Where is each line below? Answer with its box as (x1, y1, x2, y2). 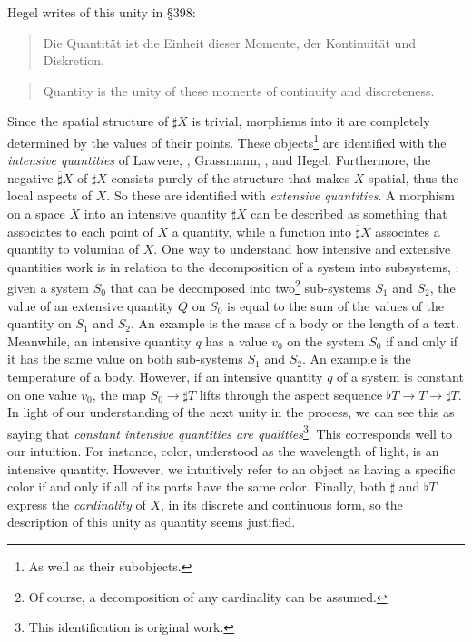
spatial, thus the (369, 168, 459, 187)
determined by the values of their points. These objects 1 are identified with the (7, 130, 447, 151)
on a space (7, 204, 65, 222)
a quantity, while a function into (172, 221, 351, 240)
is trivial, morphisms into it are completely (192, 112, 430, 131)
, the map (92, 384, 146, 404)
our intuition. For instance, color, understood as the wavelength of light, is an (7, 442, 439, 461)
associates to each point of (7, 221, 153, 240)
